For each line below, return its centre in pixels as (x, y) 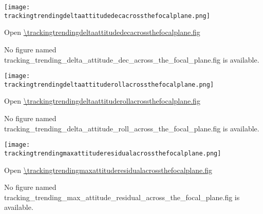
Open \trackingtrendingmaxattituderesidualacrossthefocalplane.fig (108, 170)
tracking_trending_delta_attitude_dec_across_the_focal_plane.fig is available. (132, 59)
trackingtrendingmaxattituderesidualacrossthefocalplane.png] (113, 153)
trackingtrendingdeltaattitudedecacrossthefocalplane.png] (107, 16)
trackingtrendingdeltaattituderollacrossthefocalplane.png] (109, 84)
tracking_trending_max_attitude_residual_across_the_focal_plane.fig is (122, 197)
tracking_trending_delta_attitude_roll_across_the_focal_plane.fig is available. (132, 128)
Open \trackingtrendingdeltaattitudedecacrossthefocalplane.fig (102, 32)
